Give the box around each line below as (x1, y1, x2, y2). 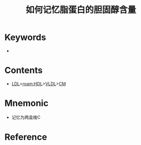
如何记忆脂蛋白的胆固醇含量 (25, 4, 136, 15)
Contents (4, 65, 43, 76)
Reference (4, 131, 47, 143)
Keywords (4, 32, 47, 43)
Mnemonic (4, 98, 49, 109)
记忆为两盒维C (11, 114, 41, 120)
